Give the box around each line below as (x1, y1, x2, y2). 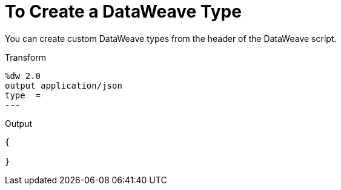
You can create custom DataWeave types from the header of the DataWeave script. (5, 33, 337, 44)
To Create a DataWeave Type (5, 1, 242, 22)
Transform (5, 52, 46, 63)
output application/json (5, 80, 122, 90)
